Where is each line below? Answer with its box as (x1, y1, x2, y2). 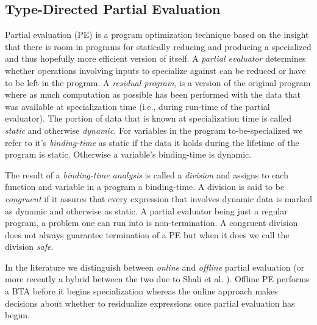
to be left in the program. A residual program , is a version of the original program (5, 76, 311, 89)
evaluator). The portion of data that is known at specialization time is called (5, 112, 292, 125)
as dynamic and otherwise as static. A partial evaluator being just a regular (5, 204, 288, 217)
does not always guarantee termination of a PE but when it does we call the (5, 228, 290, 241)
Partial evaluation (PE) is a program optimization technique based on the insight (5, 28, 309, 41)
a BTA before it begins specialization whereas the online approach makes (5, 285, 278, 298)
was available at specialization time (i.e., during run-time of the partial (5, 100, 270, 112)
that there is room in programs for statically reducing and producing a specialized (5, 40, 312, 53)
